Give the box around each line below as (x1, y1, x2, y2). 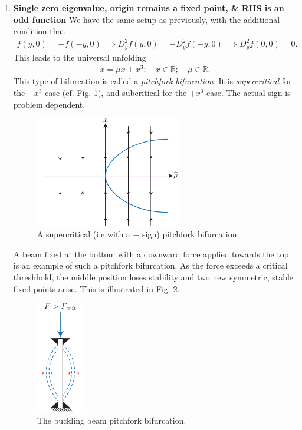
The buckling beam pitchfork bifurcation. (37, 414, 186, 426)
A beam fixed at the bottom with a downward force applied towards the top (13, 247, 289, 260)
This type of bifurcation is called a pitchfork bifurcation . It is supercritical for (13, 75, 292, 87)
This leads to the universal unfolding (13, 51, 146, 63)
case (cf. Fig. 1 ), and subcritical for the (45, 87, 187, 99)
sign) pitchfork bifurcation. (142, 228, 239, 240)
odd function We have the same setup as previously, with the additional (13, 13, 280, 25)
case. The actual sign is (206, 87, 291, 99)
